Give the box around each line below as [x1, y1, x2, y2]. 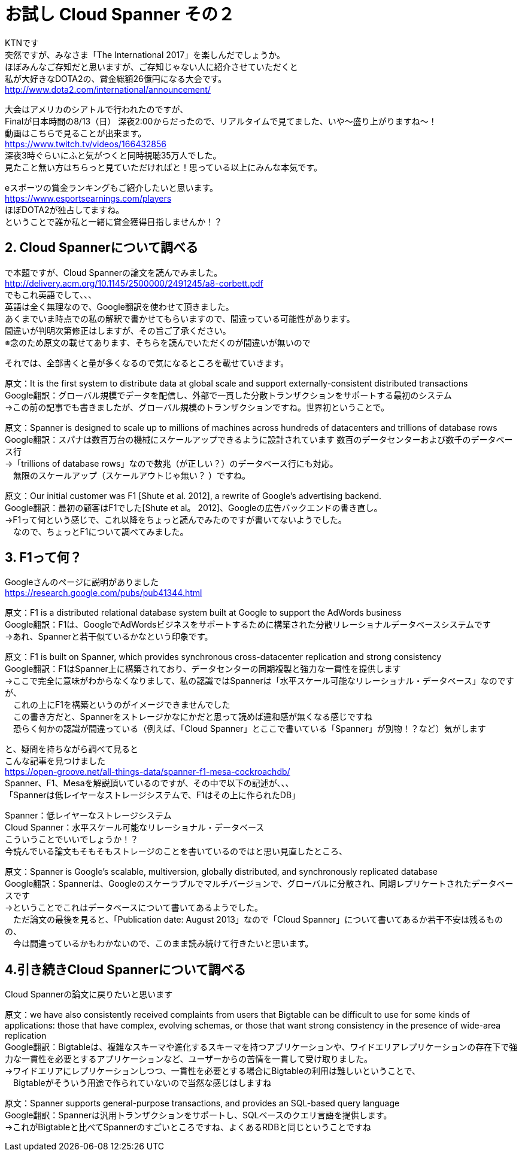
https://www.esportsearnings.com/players [5, 193, 172, 203]
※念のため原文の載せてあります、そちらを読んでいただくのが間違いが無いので [5, 337, 311, 348]
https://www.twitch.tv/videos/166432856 [5, 138, 167, 149]
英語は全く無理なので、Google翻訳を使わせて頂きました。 [5, 301, 234, 312]
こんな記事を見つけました [5, 756, 105, 766]
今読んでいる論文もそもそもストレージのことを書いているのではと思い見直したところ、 [5, 846, 348, 857]
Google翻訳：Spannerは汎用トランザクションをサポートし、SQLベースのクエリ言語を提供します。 [5, 1110, 392, 1121]
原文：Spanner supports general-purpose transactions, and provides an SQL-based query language [5, 1098, 400, 1109]
